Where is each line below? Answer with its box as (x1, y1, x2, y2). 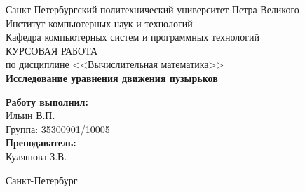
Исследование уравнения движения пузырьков (6, 70, 218, 85)
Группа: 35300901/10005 (6, 121, 110, 136)
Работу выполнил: (6, 94, 88, 109)
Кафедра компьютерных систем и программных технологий (6, 29, 260, 44)
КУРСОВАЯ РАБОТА (6, 43, 98, 57)
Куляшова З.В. (6, 149, 67, 163)
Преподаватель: (6, 135, 76, 150)
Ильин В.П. (6, 108, 55, 123)
